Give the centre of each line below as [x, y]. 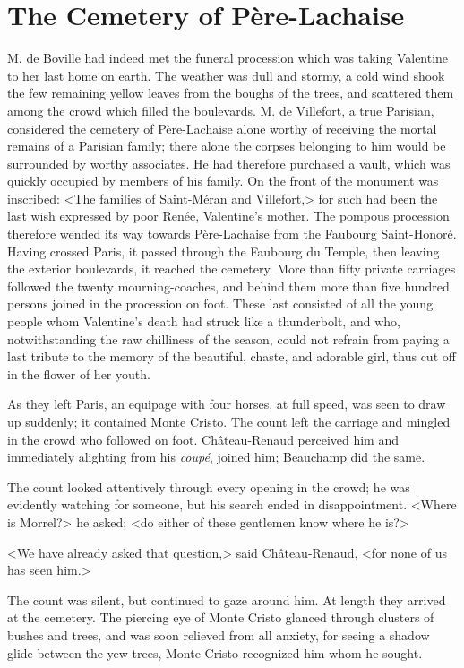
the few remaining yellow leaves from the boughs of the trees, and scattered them [231, 93]
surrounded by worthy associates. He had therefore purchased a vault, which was [229, 163]
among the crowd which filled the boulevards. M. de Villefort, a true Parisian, [221, 110]
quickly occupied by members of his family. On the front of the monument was [223, 181]
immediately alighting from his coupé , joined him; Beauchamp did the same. [216, 457]
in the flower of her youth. [79, 373]
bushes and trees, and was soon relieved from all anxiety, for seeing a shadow [219, 634]
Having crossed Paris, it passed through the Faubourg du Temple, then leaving [223, 251]
